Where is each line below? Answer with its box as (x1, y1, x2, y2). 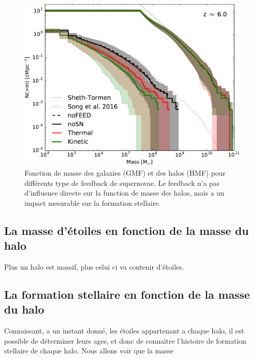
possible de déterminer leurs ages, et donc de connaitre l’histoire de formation (4, 335, 246, 346)
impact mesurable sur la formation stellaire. (24, 197, 161, 208)
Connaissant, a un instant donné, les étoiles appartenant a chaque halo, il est (4, 325, 244, 336)
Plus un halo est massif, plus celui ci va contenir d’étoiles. (4, 261, 184, 272)
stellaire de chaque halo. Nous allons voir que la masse (4, 345, 174, 356)
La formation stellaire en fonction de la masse (4, 286, 250, 302)
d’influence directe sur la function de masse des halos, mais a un (24, 187, 224, 198)
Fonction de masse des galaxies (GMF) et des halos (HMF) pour (24, 167, 226, 178)
